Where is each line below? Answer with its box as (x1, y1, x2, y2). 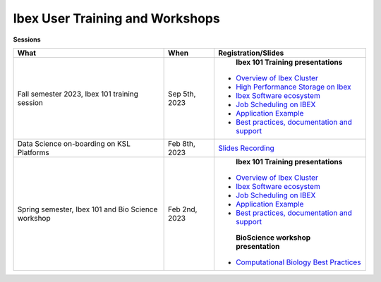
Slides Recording (217, 143, 274, 153)
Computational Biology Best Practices (235, 257, 361, 267)
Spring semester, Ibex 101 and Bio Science (17, 204, 158, 214)
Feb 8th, (168, 138, 195, 148)
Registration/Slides (217, 48, 284, 58)
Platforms (17, 147, 49, 157)
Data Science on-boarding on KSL (17, 138, 131, 148)
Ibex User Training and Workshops (13, 11, 220, 26)
